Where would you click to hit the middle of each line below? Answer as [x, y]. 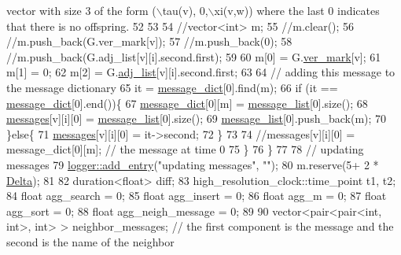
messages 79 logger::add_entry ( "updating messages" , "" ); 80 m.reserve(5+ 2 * [193, 164]
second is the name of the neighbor [90, 241]
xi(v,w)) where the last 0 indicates [297, 10]
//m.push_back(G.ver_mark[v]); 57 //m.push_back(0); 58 [149, 41]
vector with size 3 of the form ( [81, 10]
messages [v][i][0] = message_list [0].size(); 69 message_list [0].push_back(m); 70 [197, 118]
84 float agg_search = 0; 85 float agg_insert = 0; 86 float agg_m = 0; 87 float [197, 196]
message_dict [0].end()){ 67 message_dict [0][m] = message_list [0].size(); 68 [187, 103]
